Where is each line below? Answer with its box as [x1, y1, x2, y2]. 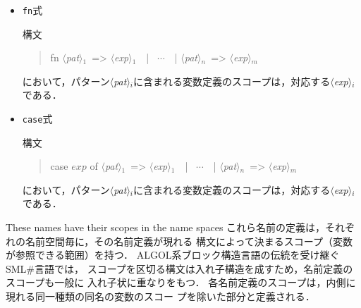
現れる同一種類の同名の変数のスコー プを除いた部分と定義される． [6, 289, 315, 304]
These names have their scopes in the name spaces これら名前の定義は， [6, 220, 326, 235]
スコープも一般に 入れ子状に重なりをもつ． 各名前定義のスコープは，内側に [6, 275, 356, 290]
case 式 [22, 111, 53, 126]
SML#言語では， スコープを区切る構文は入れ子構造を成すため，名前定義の [6, 261, 353, 276]
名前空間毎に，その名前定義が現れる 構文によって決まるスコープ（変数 [25, 233, 353, 248]
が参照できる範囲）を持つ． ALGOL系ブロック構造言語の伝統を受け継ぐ [6, 247, 340, 262]
